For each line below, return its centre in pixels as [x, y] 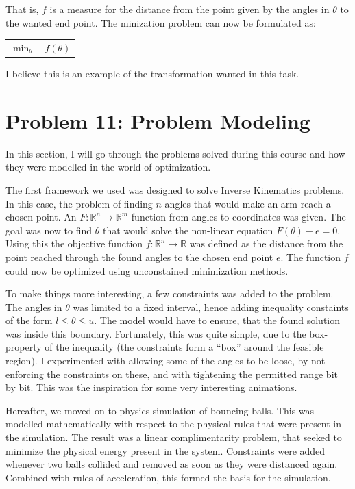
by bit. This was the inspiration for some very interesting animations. [151, 387]
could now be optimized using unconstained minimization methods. [147, 270]
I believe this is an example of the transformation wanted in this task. [152, 74]
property [24, 347]
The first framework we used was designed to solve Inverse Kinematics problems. [175, 189]
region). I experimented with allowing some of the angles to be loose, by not [166, 361]
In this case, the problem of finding [79, 203]
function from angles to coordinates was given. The [238, 217]
